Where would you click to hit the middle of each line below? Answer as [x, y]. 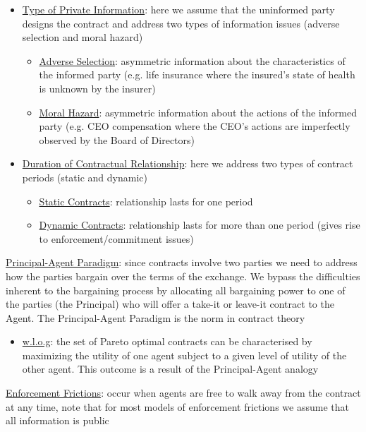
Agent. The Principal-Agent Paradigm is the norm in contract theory [155, 317]
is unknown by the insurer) [97, 88]
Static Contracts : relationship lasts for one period [146, 201]
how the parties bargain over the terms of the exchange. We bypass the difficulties [183, 276]
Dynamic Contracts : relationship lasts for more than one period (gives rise [200, 225]
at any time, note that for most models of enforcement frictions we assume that [177, 406]
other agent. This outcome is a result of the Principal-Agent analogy [170, 369]
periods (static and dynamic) [85, 177]
